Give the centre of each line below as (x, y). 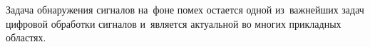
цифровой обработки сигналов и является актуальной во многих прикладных (174, 23)
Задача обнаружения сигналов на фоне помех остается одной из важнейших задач (185, 9)
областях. (26, 37)
